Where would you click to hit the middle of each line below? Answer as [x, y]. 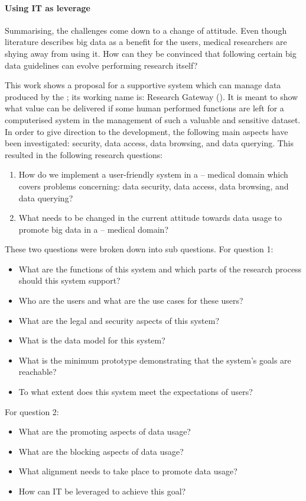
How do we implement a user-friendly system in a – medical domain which [153, 174]
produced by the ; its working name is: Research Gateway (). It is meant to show [152, 96]
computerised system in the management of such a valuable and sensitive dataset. [153, 119]
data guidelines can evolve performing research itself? [101, 65]
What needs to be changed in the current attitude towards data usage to [150, 218]
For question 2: [32, 411]
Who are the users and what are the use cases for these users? [131, 301]
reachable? [38, 372]
